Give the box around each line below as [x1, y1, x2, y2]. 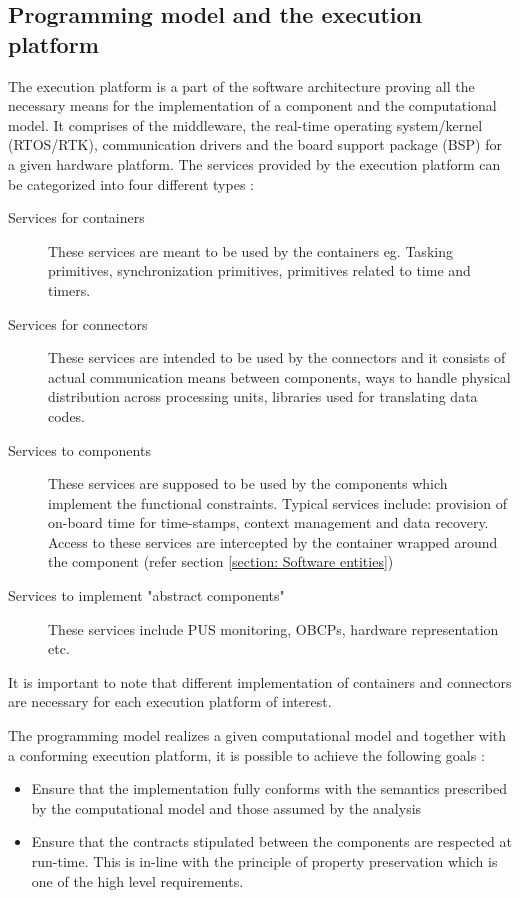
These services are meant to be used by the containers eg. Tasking [48, 240, 453, 261]
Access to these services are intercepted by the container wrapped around [48, 531, 498, 552]
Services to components [8, 439, 151, 460]
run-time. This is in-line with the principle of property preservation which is [31, 851, 498, 871]
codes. [48, 405, 86, 426]
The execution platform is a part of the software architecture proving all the [8, 75, 475, 96]
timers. [48, 279, 91, 300]
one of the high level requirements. [31, 870, 244, 891]
